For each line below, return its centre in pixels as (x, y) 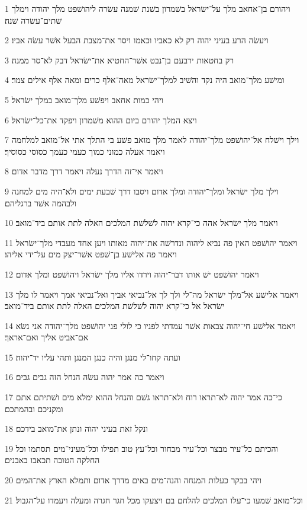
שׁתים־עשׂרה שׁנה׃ (33, 20)
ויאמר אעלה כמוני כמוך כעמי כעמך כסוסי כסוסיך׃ (85, 151)
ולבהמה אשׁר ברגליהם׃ (41, 203)
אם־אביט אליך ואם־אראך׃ (47, 337)
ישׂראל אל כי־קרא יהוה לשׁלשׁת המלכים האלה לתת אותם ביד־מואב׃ (115, 306)
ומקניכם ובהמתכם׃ (34, 408)
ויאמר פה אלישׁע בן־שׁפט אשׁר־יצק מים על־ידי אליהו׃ (91, 254)
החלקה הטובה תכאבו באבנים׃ (52, 460)
